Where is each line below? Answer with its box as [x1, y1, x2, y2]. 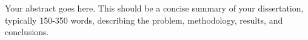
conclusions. [5, 25, 49, 38]
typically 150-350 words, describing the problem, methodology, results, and [5, 13, 283, 26]
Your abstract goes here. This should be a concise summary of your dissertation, [5, 2, 304, 14]
